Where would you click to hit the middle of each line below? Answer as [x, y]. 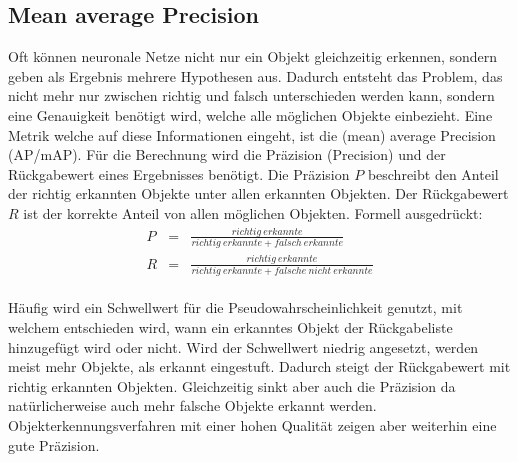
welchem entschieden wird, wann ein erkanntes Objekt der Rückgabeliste [230, 327]
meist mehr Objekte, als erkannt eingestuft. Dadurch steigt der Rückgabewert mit [259, 366]
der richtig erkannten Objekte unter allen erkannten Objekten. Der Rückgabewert [258, 193]
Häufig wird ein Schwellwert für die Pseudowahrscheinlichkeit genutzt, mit [235, 307]
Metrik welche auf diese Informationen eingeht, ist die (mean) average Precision [252, 134]
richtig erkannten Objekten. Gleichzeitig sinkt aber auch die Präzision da [232, 385]
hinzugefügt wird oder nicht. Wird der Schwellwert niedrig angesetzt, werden [243, 346]
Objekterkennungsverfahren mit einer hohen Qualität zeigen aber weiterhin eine [252, 425]
